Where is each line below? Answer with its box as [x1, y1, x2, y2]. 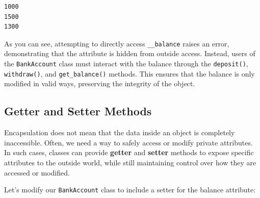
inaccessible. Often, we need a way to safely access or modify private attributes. [4, 137, 253, 147]
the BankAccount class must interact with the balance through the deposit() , [4, 58, 248, 69]
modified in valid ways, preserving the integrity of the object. [4, 78, 195, 89]
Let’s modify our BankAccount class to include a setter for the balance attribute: [4, 184, 256, 195]
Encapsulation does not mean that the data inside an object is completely [4, 127, 235, 138]
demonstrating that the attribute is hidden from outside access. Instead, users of [4, 48, 255, 59]
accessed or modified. [4, 167, 70, 178]
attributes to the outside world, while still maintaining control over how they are [4, 157, 256, 167]
